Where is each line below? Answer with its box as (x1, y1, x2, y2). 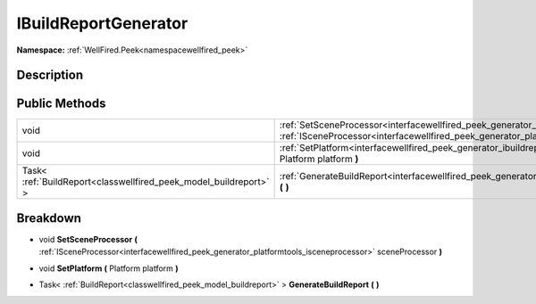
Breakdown (16, 210, 82, 226)
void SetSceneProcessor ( (38, 234, 138, 244)
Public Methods (16, 96, 106, 111)
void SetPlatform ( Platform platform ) (38, 263, 179, 274)
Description (16, 68, 84, 83)
